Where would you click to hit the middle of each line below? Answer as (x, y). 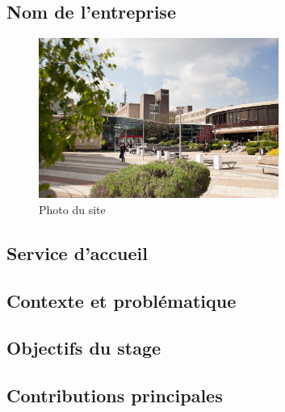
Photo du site (72, 209)
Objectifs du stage (84, 348)
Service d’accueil (77, 252)
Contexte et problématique (122, 300)
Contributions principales (115, 395)
